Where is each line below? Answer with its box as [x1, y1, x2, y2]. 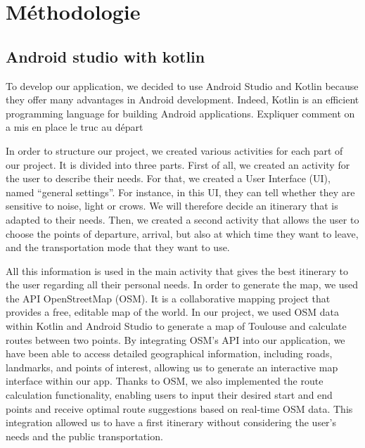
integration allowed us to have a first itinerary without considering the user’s [6, 415, 337, 430]
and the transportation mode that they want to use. [6, 240, 230, 255]
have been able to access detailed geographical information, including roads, [6, 346, 333, 361]
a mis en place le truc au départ [6, 120, 143, 134]
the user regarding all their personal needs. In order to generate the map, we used [6, 277, 359, 292]
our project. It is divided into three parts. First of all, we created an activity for [6, 157, 350, 172]
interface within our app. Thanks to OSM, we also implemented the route [6, 373, 324, 388]
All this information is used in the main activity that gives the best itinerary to [6, 263, 349, 278]
